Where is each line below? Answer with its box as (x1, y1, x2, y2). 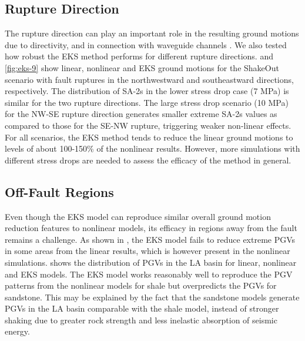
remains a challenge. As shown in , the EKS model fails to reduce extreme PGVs (5, 233, 296, 245)
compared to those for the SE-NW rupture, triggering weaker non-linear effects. (5, 119, 291, 131)
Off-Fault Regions (5, 182, 114, 200)
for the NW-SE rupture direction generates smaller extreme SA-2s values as (5, 108, 277, 120)
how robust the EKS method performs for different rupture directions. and (5, 50, 273, 62)
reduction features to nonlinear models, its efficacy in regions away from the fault (5, 222, 297, 234)
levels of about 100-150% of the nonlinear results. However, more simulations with (5, 142, 300, 155)
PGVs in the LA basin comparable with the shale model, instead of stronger (5, 302, 279, 315)
